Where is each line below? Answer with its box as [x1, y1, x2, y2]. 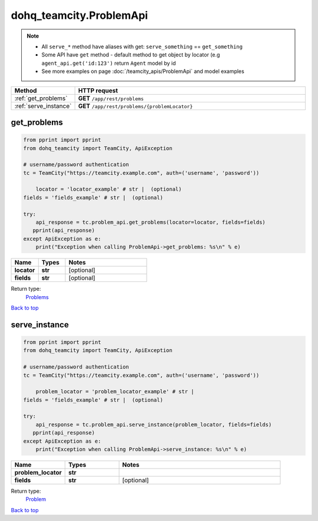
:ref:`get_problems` [14, 94, 68, 102]
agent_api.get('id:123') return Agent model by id [41, 59, 176, 67]
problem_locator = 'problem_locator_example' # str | [35, 389, 194, 395]
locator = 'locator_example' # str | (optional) [35, 186, 182, 193]
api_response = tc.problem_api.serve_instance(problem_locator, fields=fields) [35, 421, 272, 428]
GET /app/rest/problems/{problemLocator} [78, 102, 193, 110]
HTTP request [78, 86, 118, 94]
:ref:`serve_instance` [14, 102, 72, 110]
